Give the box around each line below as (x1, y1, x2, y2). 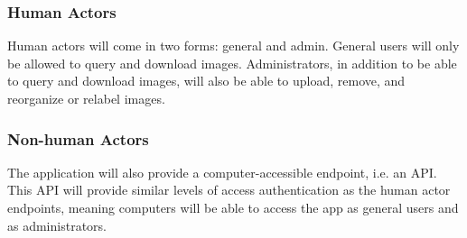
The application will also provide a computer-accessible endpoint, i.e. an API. (7, 162, 437, 181)
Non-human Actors (7, 127, 149, 150)
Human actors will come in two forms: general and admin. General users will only (7, 36, 460, 55)
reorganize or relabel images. (7, 89, 165, 107)
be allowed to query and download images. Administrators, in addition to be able (7, 53, 457, 72)
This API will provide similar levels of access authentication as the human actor (7, 180, 451, 199)
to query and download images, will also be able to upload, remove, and (7, 71, 406, 90)
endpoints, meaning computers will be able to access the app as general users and (7, 198, 459, 216)
